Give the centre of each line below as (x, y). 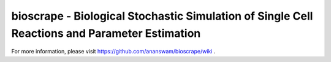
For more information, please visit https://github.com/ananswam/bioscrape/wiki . (113, 52)
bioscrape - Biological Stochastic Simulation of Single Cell (162, 16)
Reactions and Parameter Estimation (106, 33)
